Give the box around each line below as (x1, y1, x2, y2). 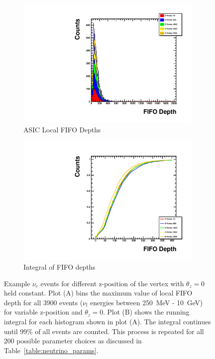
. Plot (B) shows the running (103, 307, 190, 317)
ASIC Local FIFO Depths (23, 124, 101, 134)
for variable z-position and (4, 307, 83, 317)
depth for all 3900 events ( (4, 297, 83, 307)
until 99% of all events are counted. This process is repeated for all (4, 326, 204, 336)
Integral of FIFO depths (23, 262, 96, 272)
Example (4, 278, 30, 288)
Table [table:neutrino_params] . (4, 345, 99, 355)
